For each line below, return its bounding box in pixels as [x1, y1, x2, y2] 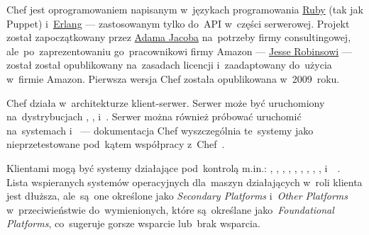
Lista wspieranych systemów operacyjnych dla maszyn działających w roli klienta [6, 174, 363, 189]
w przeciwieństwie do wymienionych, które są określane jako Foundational [6, 202, 334, 217]
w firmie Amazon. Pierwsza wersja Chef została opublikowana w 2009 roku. [6, 71, 340, 86]
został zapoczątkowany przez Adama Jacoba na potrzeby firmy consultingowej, [6, 30, 351, 45]
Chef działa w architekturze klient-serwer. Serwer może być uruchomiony [6, 95, 325, 110]
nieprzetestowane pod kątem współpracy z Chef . [6, 137, 225, 151]
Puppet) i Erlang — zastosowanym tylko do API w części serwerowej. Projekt [6, 16, 350, 30]
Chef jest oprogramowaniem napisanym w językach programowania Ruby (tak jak [6, 2, 363, 16]
